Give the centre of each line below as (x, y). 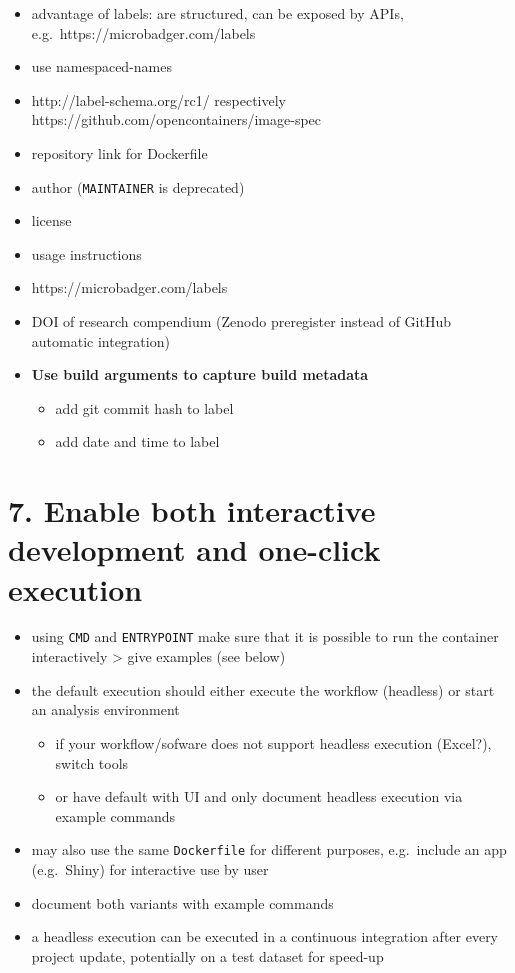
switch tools (92, 762)
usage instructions (86, 253)
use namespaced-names (101, 66)
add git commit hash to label (144, 407)
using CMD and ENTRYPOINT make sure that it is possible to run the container (265, 636)
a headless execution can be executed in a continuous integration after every (265, 936)
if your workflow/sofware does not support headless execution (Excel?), (273, 742)
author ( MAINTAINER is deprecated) (138, 186)
